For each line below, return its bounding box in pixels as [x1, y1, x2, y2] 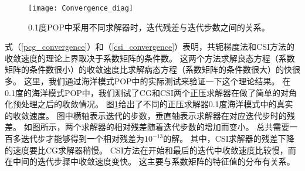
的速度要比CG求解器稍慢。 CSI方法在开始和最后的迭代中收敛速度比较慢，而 [5, 143, 296, 156]
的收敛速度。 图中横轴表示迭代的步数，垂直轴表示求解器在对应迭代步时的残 [5, 109, 295, 121]
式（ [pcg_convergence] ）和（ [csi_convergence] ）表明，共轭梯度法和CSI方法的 [5, 40, 295, 53]
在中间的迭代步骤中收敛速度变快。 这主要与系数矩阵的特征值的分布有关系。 [5, 155, 295, 167]
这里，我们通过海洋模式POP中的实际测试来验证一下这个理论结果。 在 [23, 75, 291, 87]
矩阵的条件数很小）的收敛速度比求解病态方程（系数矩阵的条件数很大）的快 [5, 63, 292, 76]
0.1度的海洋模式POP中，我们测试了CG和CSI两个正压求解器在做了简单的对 [5, 86, 289, 98]
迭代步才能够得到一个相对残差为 [21, 132, 144, 144]
